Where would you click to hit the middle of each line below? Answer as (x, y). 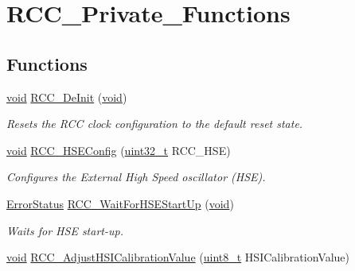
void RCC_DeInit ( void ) (67, 97)
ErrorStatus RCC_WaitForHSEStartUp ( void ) (120, 203)
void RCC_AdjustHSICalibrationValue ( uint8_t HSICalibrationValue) (178, 257)
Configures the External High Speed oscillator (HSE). (136, 177)
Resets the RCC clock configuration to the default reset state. (155, 124)
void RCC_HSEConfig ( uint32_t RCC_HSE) (119, 150)
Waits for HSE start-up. (65, 230)
